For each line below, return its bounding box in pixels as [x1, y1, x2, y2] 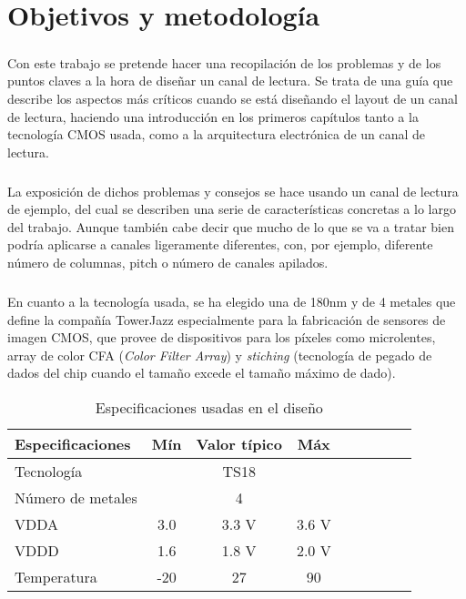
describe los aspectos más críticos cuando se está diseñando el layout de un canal [7, 88, 458, 107]
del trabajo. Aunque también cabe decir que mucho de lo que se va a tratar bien [7, 217, 454, 236]
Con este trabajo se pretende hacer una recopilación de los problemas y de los [7, 53, 441, 72]
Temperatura [15, 566, 97, 587]
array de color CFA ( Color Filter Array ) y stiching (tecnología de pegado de [7, 345, 432, 364]
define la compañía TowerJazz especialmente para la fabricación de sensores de [7, 310, 446, 329]
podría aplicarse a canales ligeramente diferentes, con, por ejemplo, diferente [7, 235, 433, 254]
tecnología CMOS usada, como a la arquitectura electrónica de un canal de [7, 125, 426, 144]
